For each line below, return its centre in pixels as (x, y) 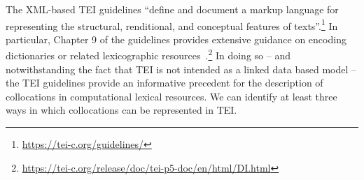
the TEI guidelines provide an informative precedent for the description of (164, 83)
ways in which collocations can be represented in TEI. (121, 110)
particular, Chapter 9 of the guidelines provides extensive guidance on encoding (176, 39)
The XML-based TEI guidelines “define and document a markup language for (172, 9)
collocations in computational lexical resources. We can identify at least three (171, 96)
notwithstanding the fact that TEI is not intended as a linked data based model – (181, 69)
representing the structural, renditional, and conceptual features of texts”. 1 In (172, 24)
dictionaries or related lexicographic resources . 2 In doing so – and (148, 54)
